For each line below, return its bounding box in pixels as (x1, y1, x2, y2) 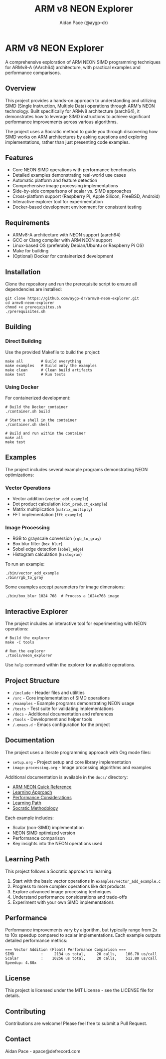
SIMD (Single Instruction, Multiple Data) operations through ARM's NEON (5, 103, 156, 109)
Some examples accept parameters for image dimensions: (5, 584, 125, 590)
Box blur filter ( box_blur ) (12, 541, 63, 547)
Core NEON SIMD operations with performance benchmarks (12, 167, 137, 173)
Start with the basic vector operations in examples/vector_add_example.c (12, 878, 161, 884)
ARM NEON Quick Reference (12, 784, 72, 790)
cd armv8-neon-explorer (5, 300, 55, 305)
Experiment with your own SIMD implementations (12, 899, 114, 905)
